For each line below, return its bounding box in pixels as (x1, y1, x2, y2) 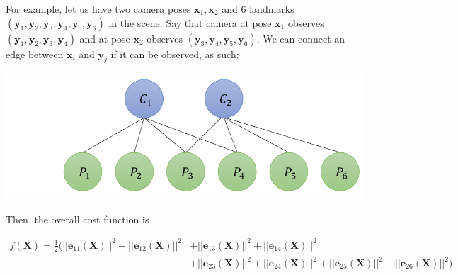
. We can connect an (256, 30, 345, 45)
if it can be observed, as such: (110, 46, 239, 61)
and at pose (79, 30, 130, 45)
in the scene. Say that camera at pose (108, 15, 272, 30)
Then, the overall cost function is (6, 211, 149, 226)
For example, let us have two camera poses (6, 1, 191, 16)
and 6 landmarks (222, 1, 294, 16)
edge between (6, 46, 64, 61)
